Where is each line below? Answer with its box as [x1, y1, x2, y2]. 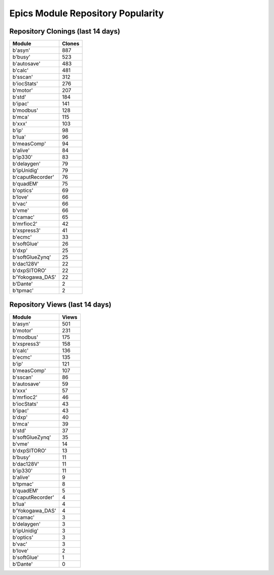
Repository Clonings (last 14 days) [9, 27, 120, 36]
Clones [61, 40, 80, 47]
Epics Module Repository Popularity [9, 8, 164, 19]
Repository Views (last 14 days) [9, 300, 112, 309]
